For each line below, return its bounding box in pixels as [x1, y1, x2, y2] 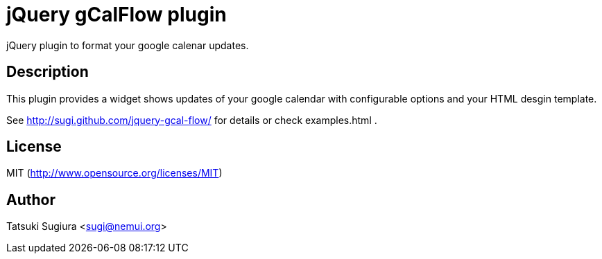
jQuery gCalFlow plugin [6, 3, 227, 26]
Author [6, 190, 55, 208]
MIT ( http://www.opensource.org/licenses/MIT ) [6, 167, 223, 179]
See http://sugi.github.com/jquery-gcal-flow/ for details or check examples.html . [6, 114, 377, 126]
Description [6, 63, 89, 81]
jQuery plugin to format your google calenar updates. [6, 39, 249, 51]
